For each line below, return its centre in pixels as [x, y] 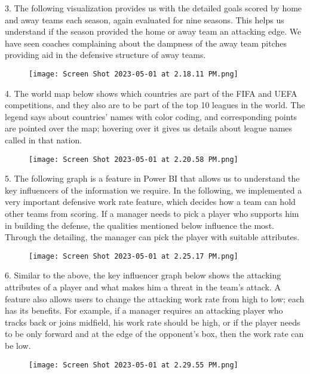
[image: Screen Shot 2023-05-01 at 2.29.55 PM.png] [133, 365]
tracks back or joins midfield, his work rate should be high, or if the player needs [153, 322]
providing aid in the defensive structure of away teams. [105, 55]
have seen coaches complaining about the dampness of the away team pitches [146, 43]
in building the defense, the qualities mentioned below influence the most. [139, 225]
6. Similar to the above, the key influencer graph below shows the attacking [143, 275]
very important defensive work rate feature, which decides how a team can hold [150, 202]
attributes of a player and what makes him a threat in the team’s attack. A [143, 287]
